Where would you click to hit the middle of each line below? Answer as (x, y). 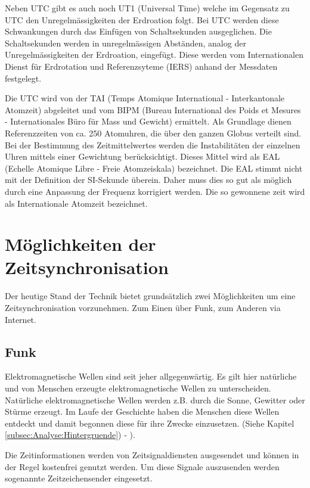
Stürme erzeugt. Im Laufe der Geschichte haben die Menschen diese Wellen (142, 411)
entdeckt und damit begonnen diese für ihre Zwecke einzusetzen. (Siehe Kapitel (150, 423)
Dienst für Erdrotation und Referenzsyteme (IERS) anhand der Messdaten (141, 66)
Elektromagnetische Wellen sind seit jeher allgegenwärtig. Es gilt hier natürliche (151, 376)
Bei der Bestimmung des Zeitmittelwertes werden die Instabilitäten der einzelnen (153, 144)
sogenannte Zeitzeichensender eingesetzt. (79, 478)
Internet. (21, 319)
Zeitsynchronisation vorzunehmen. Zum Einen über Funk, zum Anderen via (143, 307)
